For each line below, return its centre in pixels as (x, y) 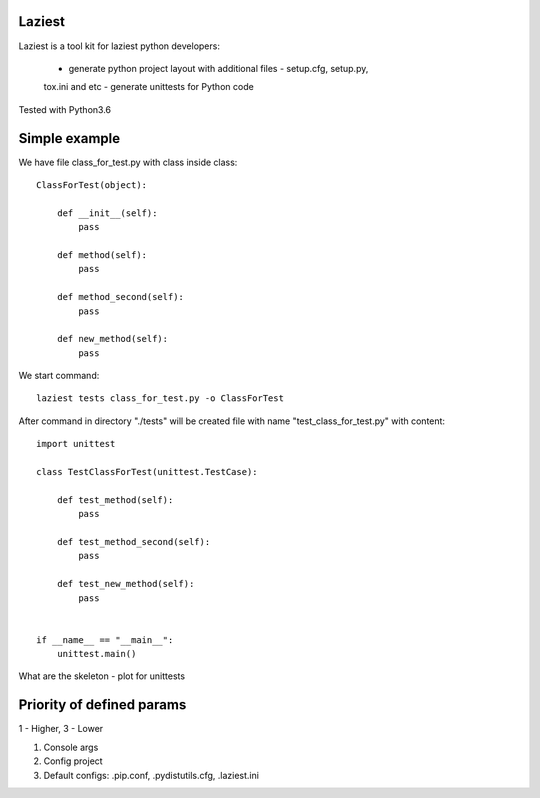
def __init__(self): (107, 213)
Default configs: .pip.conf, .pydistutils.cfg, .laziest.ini (151, 775)
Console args (71, 747)
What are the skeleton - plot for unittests (101, 676)
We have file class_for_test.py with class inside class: (128, 162)
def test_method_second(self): (133, 541)
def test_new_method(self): (125, 584)
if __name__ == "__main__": (105, 639)
